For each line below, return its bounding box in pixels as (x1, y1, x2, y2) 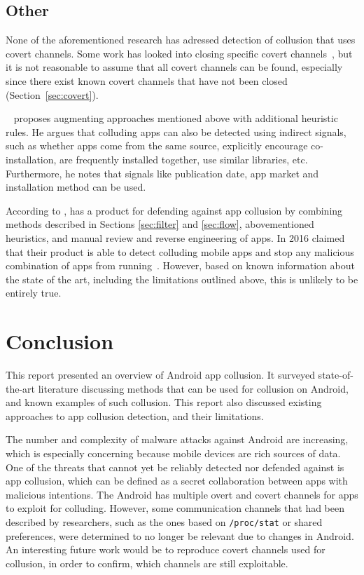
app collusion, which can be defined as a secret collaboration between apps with (6, 473, 348, 488)
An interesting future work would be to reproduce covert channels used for (6, 542, 325, 557)
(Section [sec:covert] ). (6, 87, 99, 102)
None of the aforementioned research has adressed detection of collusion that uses (6, 32, 356, 47)
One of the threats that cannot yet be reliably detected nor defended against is (6, 459, 344, 474)
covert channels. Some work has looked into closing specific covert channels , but (6, 46, 353, 60)
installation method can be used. (6, 180, 146, 194)
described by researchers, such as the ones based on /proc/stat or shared (6, 514, 323, 529)
